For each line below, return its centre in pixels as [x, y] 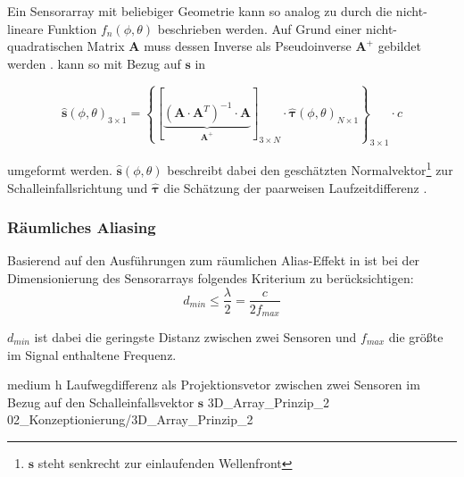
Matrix [106, 46]
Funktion [72, 28]
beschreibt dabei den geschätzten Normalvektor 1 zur [310, 168]
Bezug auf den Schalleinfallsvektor [101, 402]
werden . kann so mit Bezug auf [94, 63]
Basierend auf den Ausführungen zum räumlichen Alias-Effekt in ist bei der [214, 260]
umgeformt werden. [60, 169]
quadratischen [45, 46]
